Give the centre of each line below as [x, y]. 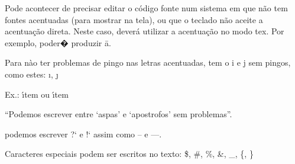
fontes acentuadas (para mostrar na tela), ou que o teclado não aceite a [134, 19]
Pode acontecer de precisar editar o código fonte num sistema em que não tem [146, 8]
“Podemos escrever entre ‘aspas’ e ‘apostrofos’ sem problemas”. [119, 114]
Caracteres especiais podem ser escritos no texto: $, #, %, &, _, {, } [129, 154]
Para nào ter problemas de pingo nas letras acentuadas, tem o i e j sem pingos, [148, 62]
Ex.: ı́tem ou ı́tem [37, 94]
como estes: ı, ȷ [32, 74]
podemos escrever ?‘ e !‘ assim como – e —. [83, 134]
